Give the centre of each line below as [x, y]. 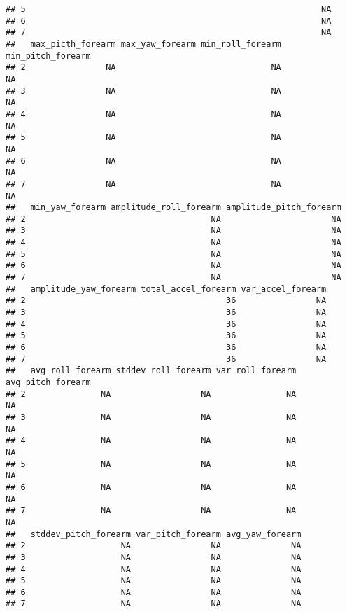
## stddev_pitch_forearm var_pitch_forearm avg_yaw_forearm [154, 534]
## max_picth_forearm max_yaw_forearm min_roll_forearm [143, 44]
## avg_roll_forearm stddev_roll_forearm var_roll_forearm [151, 371]
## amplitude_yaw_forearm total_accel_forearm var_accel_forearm [166, 289]
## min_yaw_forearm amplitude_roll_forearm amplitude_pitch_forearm [173, 208]
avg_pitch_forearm [48, 382]
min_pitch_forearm [48, 56]
